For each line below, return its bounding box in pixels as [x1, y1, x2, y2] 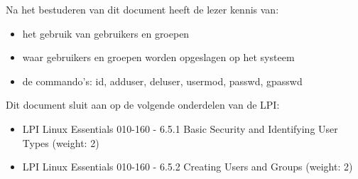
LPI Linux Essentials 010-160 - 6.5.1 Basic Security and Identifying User [22, 121, 338, 136]
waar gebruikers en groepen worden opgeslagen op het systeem [22, 50, 295, 65]
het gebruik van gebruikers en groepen [22, 26, 190, 40]
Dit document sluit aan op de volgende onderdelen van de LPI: [6, 97, 280, 112]
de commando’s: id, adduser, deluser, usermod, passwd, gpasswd [22, 73, 303, 88]
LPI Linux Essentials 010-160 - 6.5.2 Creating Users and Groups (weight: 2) [22, 159, 353, 174]
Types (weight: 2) [22, 135, 99, 150]
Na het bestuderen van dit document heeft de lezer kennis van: [6, 2, 279, 16]
